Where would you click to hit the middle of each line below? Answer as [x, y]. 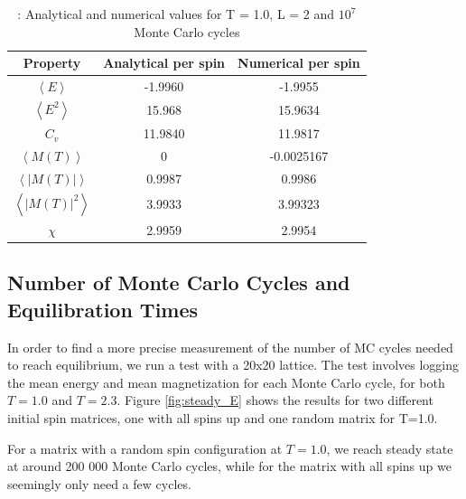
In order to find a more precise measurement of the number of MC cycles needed [230, 347]
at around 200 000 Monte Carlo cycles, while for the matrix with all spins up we [229, 466]
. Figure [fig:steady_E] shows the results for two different [275, 400]
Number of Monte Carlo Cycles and [179, 282]
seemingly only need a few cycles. [99, 483]
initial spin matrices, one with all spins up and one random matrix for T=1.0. [223, 417]
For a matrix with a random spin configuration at [145, 448]
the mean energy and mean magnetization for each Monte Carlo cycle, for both [226, 382]
